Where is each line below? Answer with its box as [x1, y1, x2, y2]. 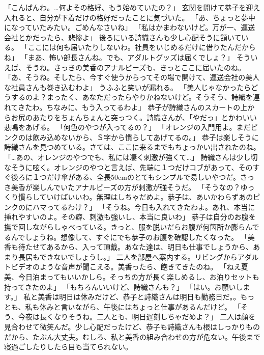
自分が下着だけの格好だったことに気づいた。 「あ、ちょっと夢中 [39, 12, 256, 22]
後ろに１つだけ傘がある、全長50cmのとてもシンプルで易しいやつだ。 [11, 172, 240, 182]
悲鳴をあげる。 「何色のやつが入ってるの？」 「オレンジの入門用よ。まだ [4, 122, 251, 132]
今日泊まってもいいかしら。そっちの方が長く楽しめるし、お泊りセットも [18, 271, 259, 282]
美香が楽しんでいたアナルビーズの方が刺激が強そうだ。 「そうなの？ [11, 181, 241, 192]
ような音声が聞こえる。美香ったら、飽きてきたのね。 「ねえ [39, 261, 241, 272]
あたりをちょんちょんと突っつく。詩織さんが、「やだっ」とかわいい [32, 112, 257, 122]
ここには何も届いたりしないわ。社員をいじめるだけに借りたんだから [27, 42, 256, 52]
